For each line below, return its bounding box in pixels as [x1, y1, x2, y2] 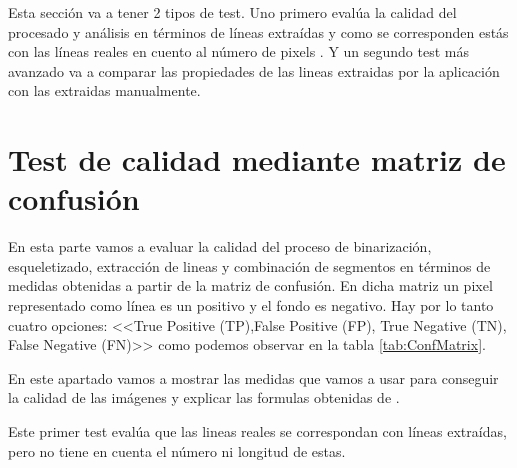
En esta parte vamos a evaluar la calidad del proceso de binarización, [8, 236, 432, 257]
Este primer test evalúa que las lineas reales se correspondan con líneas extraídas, [8, 421, 507, 442]
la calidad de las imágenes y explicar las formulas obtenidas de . [8, 387, 400, 408]
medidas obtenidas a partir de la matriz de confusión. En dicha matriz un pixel [8, 275, 493, 296]
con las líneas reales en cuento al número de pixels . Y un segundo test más [8, 41, 469, 62]
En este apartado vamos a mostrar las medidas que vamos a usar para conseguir [8, 367, 499, 388]
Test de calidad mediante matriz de [8, 139, 506, 180]
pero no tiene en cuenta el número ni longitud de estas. [8, 440, 346, 461]
